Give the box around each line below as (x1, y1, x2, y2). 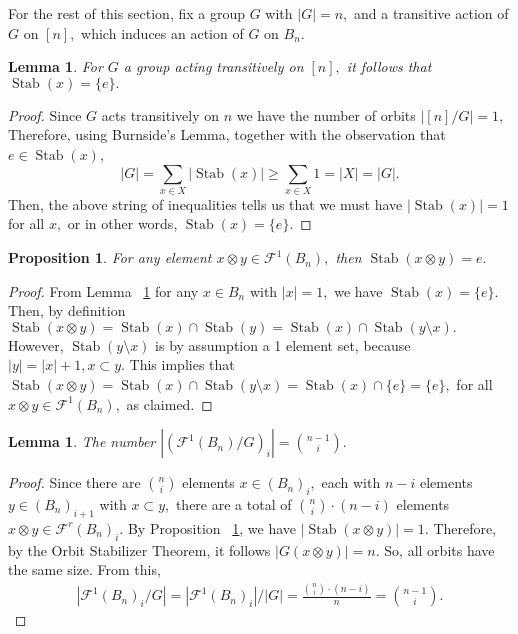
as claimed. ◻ (126, 393, 213, 414)
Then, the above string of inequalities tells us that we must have (8, 193, 403, 214)
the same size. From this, (8, 559, 161, 580)
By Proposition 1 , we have (127, 517, 297, 538)
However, (8, 334, 64, 355)
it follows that (346, 56, 432, 77)
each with (321, 472, 381, 493)
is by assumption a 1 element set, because (155, 334, 411, 355)
